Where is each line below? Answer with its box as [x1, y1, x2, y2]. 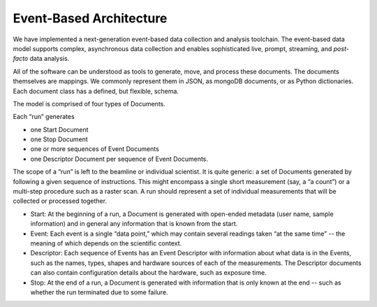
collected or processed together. [13, 197, 108, 206]
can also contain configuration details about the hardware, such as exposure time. [30, 269, 267, 277]
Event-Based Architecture [13, 10, 168, 26]
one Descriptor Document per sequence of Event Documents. [30, 155, 209, 163]
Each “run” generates [13, 113, 75, 121]
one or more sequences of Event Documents [30, 145, 160, 153]
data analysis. [29, 55, 70, 63]
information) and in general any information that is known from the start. [30, 220, 238, 228]
